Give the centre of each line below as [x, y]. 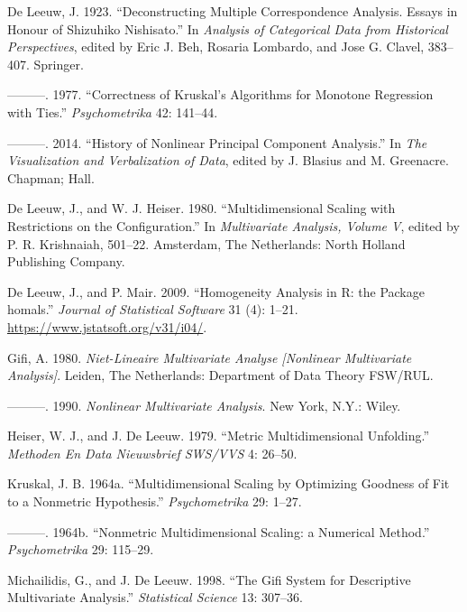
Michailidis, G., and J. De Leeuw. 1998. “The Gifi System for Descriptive [209, 579]
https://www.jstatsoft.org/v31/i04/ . [107, 326]
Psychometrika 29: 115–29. [81, 549]
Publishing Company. [66, 261]
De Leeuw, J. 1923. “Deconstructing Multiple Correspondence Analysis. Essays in [233, 11]
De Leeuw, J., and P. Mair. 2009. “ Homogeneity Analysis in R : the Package [216, 291]
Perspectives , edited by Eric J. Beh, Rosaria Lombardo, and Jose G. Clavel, [216, 46]
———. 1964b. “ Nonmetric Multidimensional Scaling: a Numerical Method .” [219, 531]
